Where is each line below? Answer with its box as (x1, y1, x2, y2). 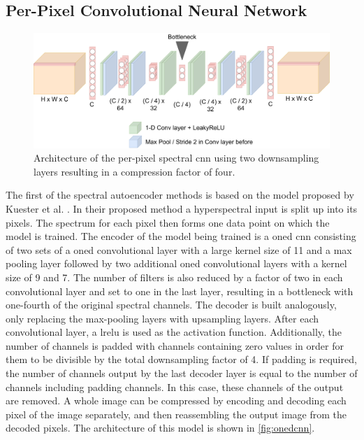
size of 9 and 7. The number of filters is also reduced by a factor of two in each (6, 269, 343, 284)
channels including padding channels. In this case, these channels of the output (6, 379, 344, 394)
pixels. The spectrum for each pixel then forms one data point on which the (6, 215, 330, 229)
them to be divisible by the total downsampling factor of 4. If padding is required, (6, 352, 357, 367)
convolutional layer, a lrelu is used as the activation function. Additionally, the (6, 325, 342, 339)
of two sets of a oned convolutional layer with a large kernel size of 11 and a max (6, 242, 352, 257)
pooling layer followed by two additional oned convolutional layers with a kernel (6, 256, 347, 271)
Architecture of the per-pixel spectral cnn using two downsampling (34, 150, 319, 165)
